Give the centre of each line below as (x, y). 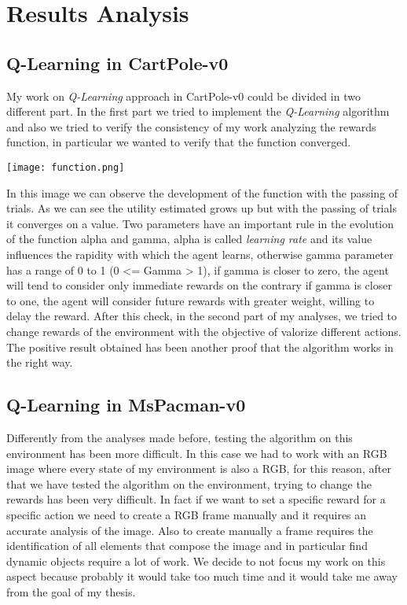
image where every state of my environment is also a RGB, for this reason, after (199, 469)
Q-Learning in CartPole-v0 (117, 63)
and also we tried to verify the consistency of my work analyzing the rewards (191, 126)
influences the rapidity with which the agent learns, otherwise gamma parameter (200, 254)
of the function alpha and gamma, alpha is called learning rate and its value (189, 239)
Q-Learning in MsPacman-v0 (126, 405)
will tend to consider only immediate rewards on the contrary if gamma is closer (199, 285)
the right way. (40, 362)
